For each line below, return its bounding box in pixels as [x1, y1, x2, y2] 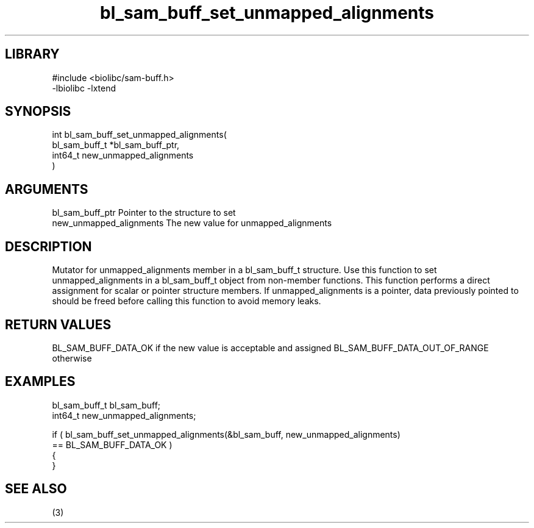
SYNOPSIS [5, 104, 71, 120]
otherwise [52, 352, 92, 363]
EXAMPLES [5, 374, 76, 390]
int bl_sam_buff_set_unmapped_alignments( [52, 129, 227, 140]
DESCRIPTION [5, 238, 92, 254]
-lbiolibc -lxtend [52, 82, 116, 93]
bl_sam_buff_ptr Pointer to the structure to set [52, 207, 236, 218]
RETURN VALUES [5, 316, 112, 332]
